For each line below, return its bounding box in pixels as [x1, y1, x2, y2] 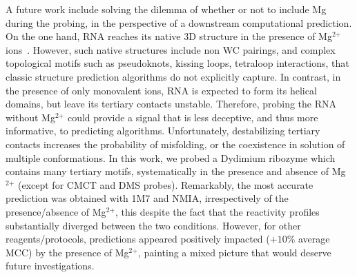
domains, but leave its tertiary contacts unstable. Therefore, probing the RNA [6, 96, 337, 111]
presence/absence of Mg [6, 204, 106, 218]
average [298, 232, 330, 246]
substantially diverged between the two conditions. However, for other [6, 218, 301, 232]
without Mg [6, 110, 55, 124]
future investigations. [6, 258, 95, 273]
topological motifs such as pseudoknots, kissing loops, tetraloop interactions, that [6, 56, 349, 70]
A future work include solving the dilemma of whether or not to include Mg [6, 2, 327, 16]
